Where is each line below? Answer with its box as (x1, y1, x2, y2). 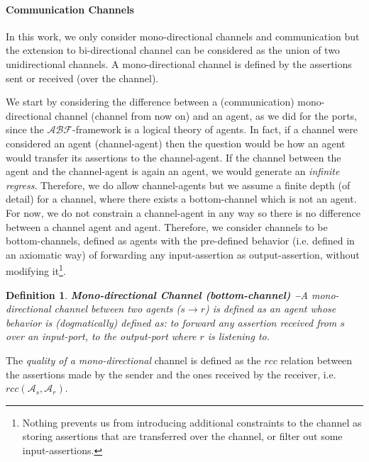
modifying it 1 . (6, 261, 66, 278)
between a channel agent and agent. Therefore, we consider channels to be (6, 219, 328, 234)
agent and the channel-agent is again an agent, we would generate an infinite (6, 164, 340, 179)
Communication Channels (6, 1, 134, 16)
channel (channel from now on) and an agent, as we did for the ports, (55, 108, 357, 123)
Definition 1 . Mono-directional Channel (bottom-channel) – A (6, 287, 308, 302)
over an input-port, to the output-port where (6, 329, 197, 344)
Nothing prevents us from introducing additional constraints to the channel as (22, 415, 362, 429)
